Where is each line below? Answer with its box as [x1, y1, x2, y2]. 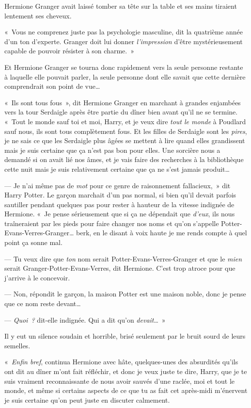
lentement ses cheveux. [4, 10, 72, 20]
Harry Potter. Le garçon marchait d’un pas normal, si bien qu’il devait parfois [4, 190, 236, 200]
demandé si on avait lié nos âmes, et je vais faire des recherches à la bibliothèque [4, 154, 244, 164]
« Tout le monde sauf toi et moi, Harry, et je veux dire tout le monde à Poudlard [4, 116, 246, 126]
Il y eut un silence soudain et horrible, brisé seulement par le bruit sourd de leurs [4, 331, 246, 341]
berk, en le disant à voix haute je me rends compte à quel [76, 228, 247, 238]
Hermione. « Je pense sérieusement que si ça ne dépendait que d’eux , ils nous [4, 209, 235, 219]
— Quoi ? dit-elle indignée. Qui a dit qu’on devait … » [4, 314, 166, 325]
